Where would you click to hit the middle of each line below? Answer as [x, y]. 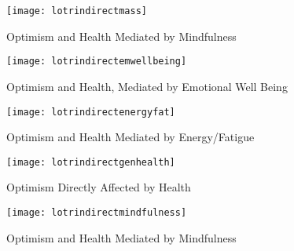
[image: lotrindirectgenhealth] [91, 162]
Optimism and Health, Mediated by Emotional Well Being [147, 86]
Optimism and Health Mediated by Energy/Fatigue [130, 137]
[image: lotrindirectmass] [77, 11]
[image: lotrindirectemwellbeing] [97, 62]
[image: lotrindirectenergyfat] [91, 112]
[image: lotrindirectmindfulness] [97, 213]
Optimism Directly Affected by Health [99, 187]
